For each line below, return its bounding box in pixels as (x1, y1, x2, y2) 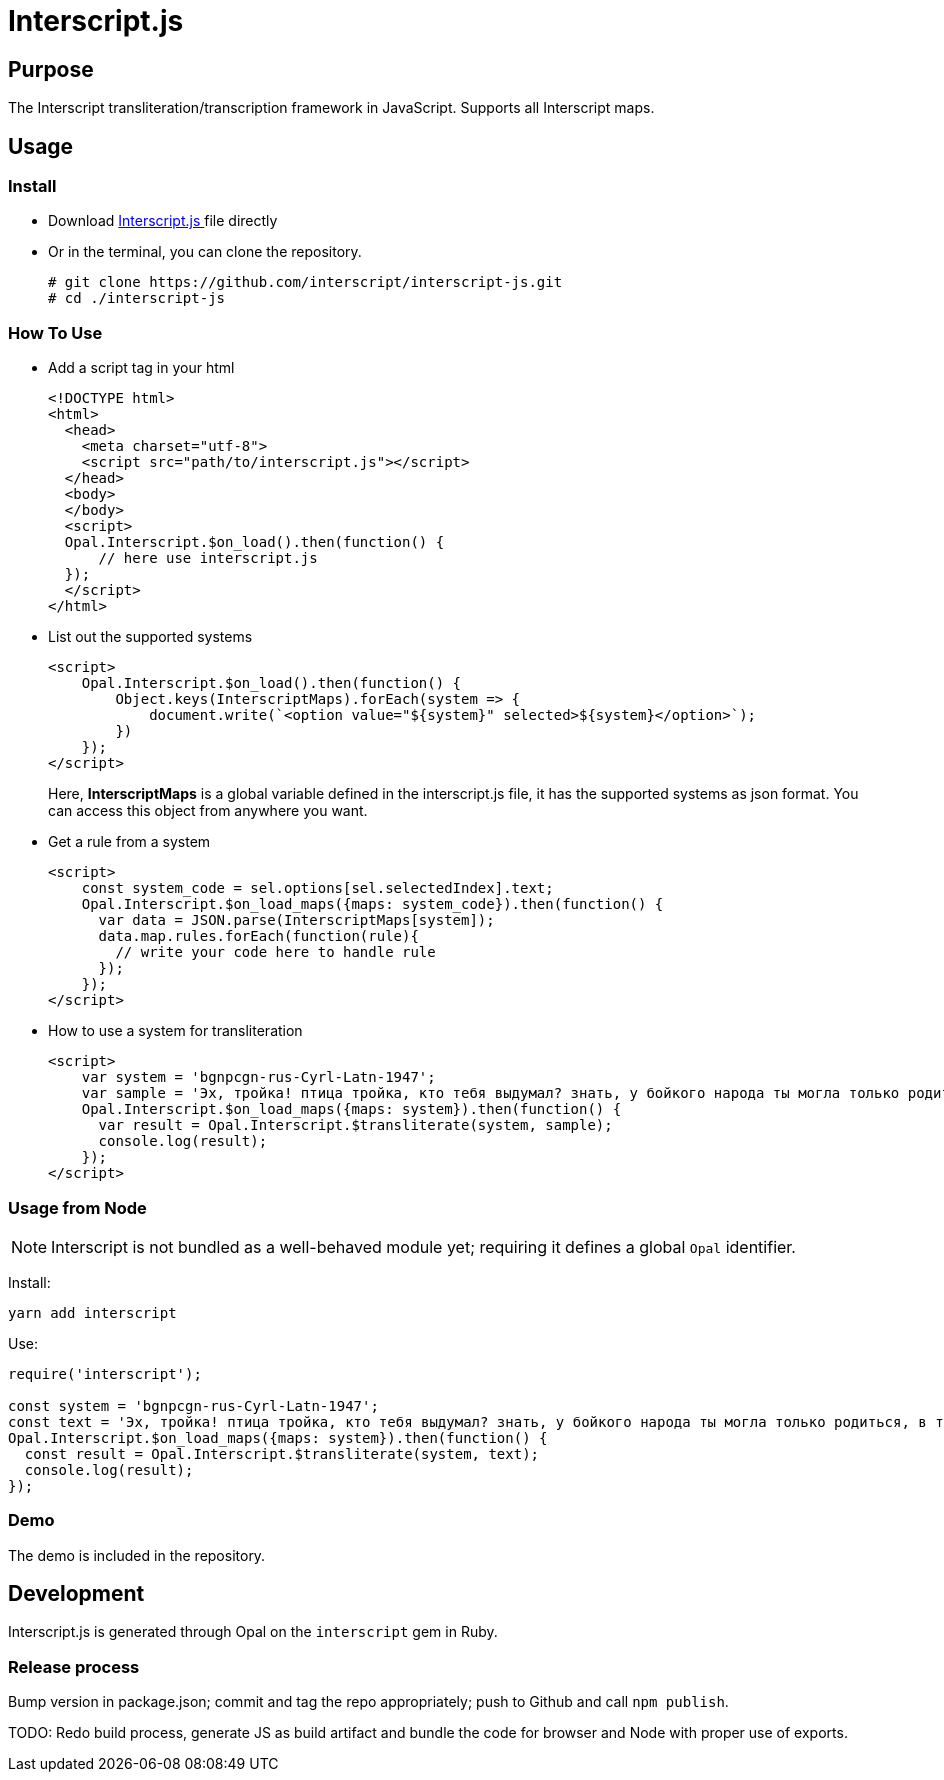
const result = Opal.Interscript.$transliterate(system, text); (24, 1445, 540, 1462)
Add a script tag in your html (48, 359, 235, 377)
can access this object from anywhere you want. (48, 802, 368, 820)
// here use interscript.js (98, 550, 318, 567)
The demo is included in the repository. (8, 1546, 266, 1564)
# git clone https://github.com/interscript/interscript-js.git (48, 274, 563, 291)
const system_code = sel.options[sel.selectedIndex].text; (81, 880, 554, 897)
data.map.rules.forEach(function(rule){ (98, 928, 419, 945)
